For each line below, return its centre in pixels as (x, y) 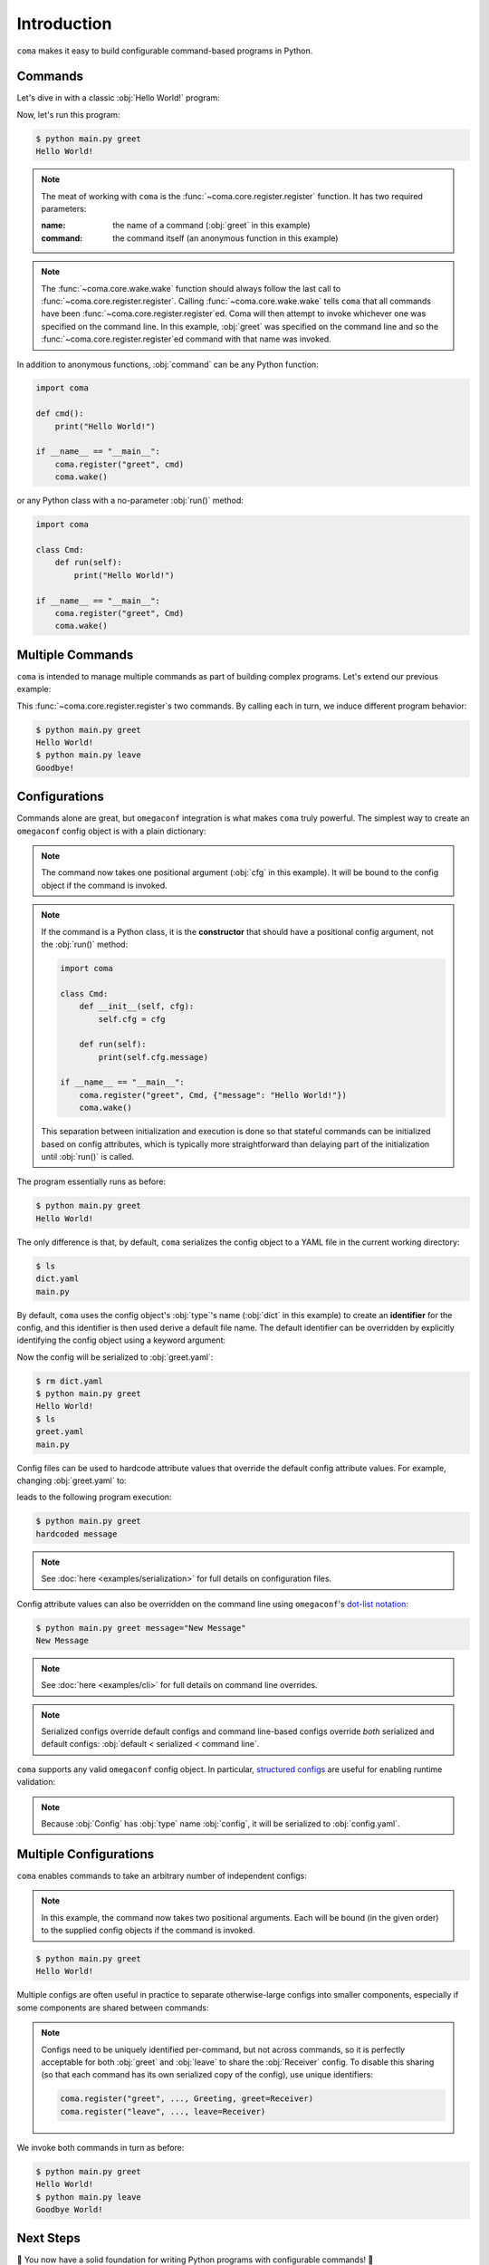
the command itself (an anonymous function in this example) (225, 238)
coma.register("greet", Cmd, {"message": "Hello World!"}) (213, 1095)
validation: (36, 1782)
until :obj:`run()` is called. (88, 1157)
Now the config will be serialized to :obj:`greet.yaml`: (115, 1357)
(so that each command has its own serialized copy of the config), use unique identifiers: (207, 2075)
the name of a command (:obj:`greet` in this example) (212, 226)
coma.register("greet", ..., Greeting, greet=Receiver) (187, 2099)
